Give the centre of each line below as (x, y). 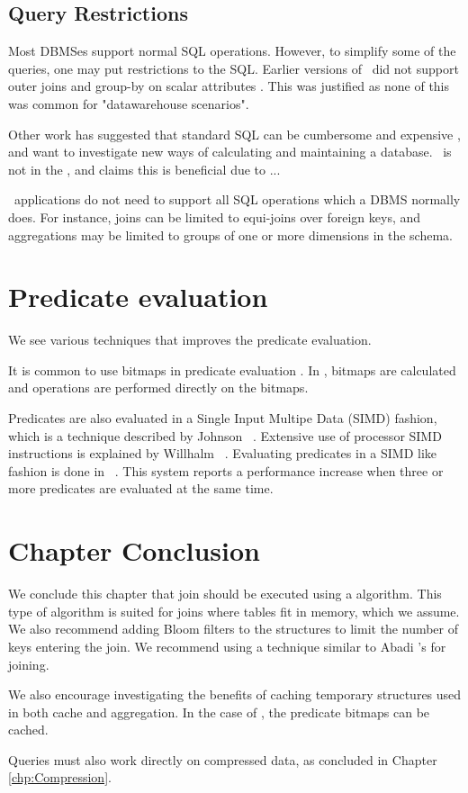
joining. (29, 664)
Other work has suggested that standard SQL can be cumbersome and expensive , (234, 134)
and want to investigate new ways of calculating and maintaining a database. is (230, 152)
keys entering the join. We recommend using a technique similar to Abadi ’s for (227, 646)
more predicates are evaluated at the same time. (141, 488)
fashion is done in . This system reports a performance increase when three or (226, 470)
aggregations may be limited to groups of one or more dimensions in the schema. (231, 234)
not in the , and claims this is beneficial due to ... (144, 169)
